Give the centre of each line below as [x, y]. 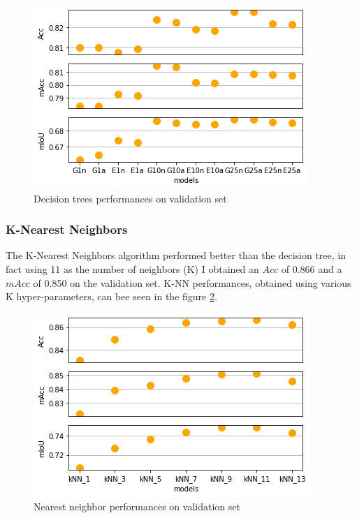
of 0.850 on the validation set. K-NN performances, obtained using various [192, 282]
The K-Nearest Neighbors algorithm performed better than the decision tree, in [176, 255]
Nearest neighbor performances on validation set [137, 506]
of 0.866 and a [312, 269]
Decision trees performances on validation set [130, 198]
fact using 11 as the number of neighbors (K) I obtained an [132, 269]
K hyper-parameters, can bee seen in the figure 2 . [111, 296]
